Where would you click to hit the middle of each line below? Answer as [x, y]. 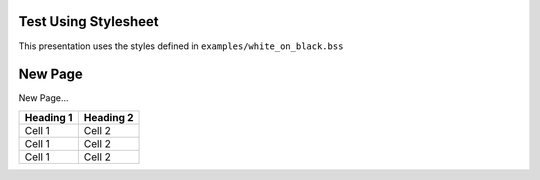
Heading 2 [108, 117]
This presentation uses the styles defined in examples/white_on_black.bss [181, 46]
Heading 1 [48, 117]
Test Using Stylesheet [88, 21]
